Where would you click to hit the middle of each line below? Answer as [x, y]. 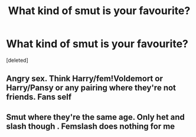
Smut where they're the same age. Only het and [95, 117]
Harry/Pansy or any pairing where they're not [91, 88]
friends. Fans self [39, 97]
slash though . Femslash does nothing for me [91, 126]
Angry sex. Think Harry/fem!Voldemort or [85, 78]
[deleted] [17, 60]
